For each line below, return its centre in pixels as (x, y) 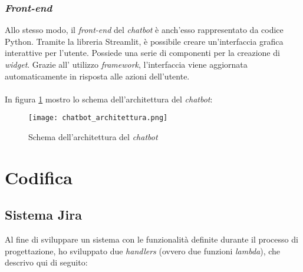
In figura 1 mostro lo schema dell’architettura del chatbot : (109, 99)
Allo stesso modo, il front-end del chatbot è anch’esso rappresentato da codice (144, 30)
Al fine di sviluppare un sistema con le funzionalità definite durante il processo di (151, 239)
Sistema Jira (43, 215)
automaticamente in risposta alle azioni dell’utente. (97, 76)
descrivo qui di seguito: (46, 262)
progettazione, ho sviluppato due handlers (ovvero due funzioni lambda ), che (143, 251)
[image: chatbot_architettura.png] (98, 118)
